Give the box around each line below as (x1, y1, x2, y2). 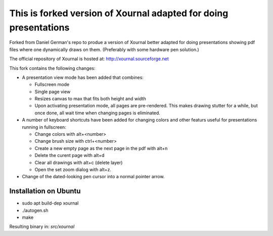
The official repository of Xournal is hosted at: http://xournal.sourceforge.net (9, 56, 169, 62)
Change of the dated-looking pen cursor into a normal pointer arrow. (22, 174, 165, 180)
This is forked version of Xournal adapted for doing (9, 8, 229, 19)
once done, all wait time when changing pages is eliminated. (34, 109, 160, 116)
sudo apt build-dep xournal (22, 200, 79, 206)
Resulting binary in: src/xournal (9, 223, 75, 230)
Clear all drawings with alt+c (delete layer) (34, 160, 123, 166)
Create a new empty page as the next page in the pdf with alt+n (34, 145, 168, 151)
